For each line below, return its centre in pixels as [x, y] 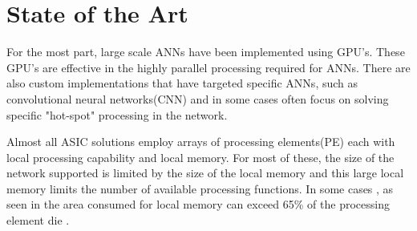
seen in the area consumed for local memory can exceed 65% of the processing [198, 204]
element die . [38, 220]
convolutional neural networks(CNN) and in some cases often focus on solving [198, 98]
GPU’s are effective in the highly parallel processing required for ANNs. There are [208, 67]
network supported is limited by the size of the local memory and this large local [205, 173]
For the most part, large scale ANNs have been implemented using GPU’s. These [206, 52]
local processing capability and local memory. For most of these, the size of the [200, 157]
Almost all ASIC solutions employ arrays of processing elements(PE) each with [201, 142]
